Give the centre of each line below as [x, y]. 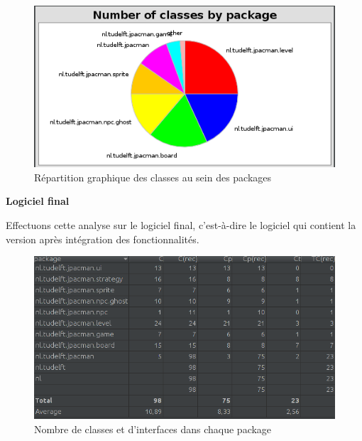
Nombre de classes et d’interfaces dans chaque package [153, 429]
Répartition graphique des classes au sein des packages [153, 177]
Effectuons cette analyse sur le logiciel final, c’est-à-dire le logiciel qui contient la [181, 224]
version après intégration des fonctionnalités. [103, 239]
